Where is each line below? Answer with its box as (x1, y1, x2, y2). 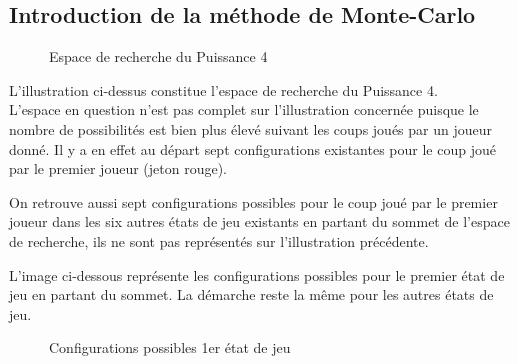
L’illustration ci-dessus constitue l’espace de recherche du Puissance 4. (9, 79, 438, 100)
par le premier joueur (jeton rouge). (9, 158, 227, 179)
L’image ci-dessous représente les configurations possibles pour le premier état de (9, 264, 505, 285)
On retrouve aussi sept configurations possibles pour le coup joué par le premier (9, 191, 498, 212)
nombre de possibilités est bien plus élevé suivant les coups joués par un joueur (9, 118, 493, 139)
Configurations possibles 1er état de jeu (49, 337, 291, 358)
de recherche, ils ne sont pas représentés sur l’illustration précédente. (9, 230, 429, 251)
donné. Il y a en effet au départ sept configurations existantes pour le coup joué (9, 138, 496, 159)
